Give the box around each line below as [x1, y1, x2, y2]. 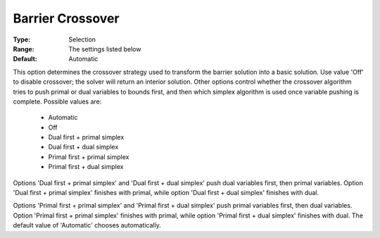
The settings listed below [68, 44, 141, 53]
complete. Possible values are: [13, 97, 102, 106]
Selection [68, 35, 96, 44]
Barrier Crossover [13, 11, 120, 26]
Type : [13, 35, 31, 44]
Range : [13, 44, 34, 53]
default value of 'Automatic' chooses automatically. [13, 221, 161, 230]
